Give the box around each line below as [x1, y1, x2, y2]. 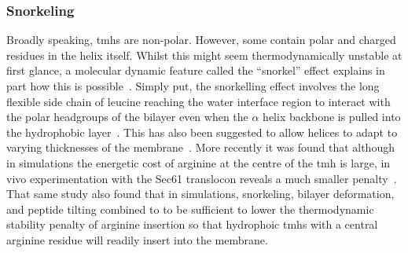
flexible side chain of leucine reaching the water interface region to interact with [6, 93, 391, 109]
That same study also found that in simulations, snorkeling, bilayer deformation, [6, 185, 395, 202]
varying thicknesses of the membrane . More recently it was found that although [6, 139, 395, 156]
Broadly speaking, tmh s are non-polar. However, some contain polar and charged [6, 31, 396, 48]
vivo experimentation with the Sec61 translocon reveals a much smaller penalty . [6, 170, 397, 186]
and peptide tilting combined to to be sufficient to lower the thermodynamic [6, 200, 374, 217]
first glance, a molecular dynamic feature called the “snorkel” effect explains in [6, 62, 385, 79]
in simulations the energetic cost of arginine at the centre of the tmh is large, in [6, 154, 391, 170]
